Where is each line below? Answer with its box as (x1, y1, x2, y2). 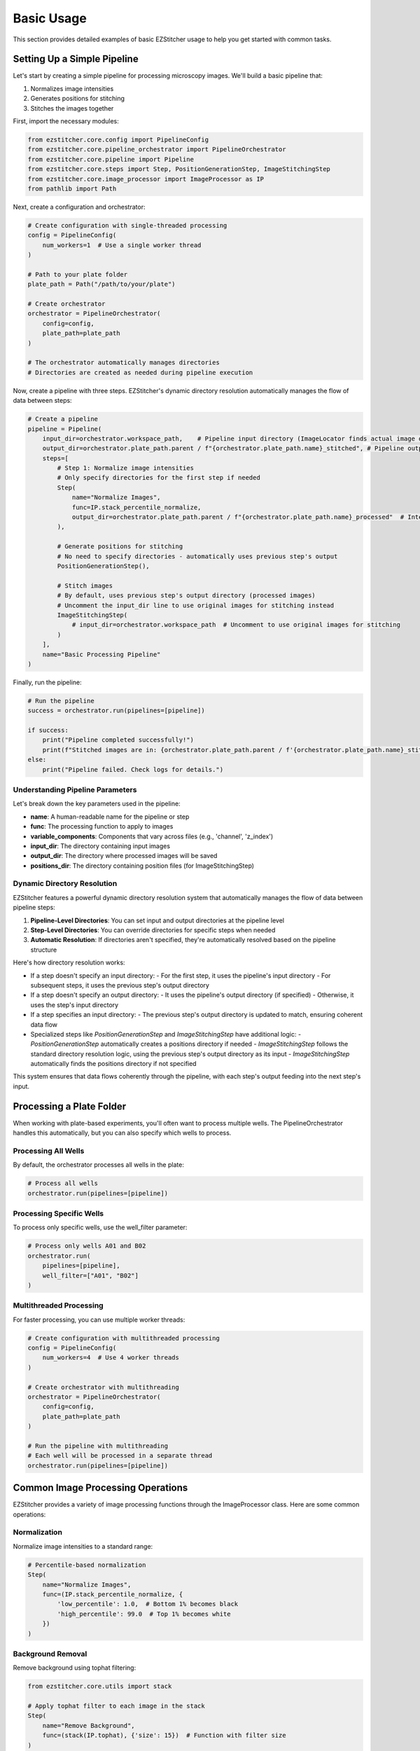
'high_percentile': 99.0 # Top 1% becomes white (57, 1610, 231, 1618)
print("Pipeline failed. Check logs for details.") (42, 766, 224, 773)
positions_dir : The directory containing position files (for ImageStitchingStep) (30, 861, 255, 870)
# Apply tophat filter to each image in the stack (27, 1702, 206, 1710)
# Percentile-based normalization (27, 1560, 146, 1569)
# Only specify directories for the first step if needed (57, 473, 260, 482)
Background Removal (13, 1649, 87, 1659)
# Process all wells (27, 1179, 98, 1187)
